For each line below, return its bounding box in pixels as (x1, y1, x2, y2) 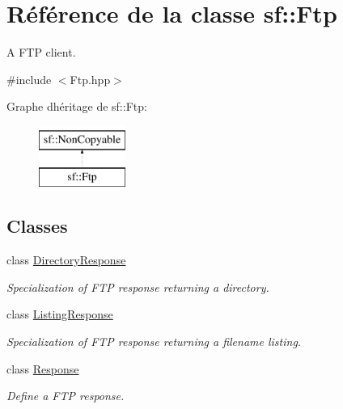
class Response (6, 360, 79, 377)
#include (6, 70, 52, 87)
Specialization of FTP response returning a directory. (6, 278, 269, 295)
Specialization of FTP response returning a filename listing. (6, 333, 302, 350)
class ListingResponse (6, 306, 113, 323)
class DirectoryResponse (6, 251, 126, 268)
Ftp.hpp (70, 70, 111, 87)
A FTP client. (6, 44, 76, 61)
